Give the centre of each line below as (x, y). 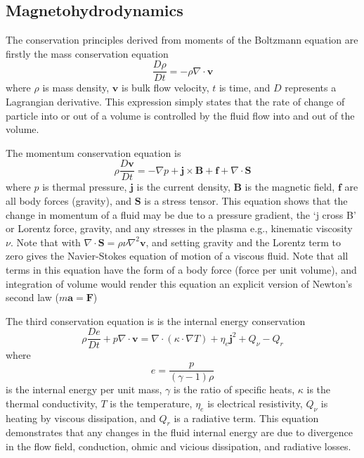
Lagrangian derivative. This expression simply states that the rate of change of (175, 102)
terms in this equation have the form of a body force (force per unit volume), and (181, 270)
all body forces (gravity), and (69, 201)
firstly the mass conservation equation (87, 53)
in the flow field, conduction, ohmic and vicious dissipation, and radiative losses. (178, 446)
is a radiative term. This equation (246, 418)
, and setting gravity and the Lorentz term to (243, 242)
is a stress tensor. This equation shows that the (246, 201)
